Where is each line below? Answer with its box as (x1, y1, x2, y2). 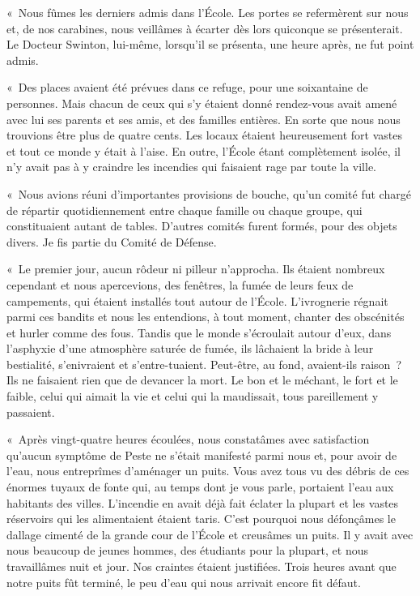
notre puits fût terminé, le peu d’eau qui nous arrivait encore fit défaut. (6, 573, 361, 590)
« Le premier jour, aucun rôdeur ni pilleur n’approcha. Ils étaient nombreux (6, 260, 385, 277)
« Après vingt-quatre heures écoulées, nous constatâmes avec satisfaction (6, 431, 370, 448)
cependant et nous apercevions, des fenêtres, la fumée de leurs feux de (6, 276, 354, 293)
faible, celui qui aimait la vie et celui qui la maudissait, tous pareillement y (6, 388, 379, 405)
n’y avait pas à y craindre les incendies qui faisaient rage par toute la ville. (6, 158, 377, 175)
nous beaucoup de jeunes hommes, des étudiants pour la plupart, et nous (6, 542, 369, 559)
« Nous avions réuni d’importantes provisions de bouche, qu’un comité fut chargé (6, 185, 411, 202)
